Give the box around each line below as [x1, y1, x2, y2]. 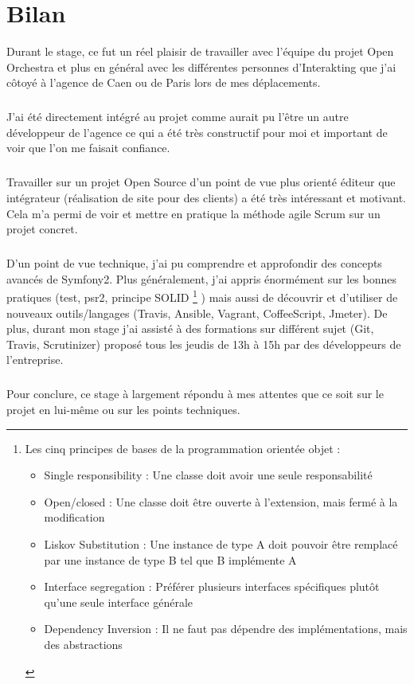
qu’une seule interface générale [44, 593, 193, 610]
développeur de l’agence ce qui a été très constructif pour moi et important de [6, 123, 388, 140]
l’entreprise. [6, 351, 64, 368]
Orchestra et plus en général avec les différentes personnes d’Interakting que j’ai [6, 58, 396, 75]
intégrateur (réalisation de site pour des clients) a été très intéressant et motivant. [6, 190, 406, 206]
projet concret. [6, 221, 78, 237]
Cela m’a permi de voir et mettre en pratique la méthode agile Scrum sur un [6, 205, 381, 221]
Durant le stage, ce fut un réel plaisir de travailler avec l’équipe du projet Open [6, 43, 394, 60]
